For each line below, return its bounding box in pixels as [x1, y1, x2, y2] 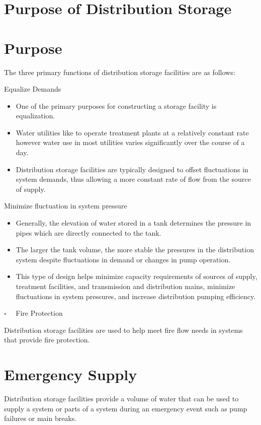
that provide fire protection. [4, 334, 90, 345]
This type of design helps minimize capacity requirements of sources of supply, [16, 271, 257, 281]
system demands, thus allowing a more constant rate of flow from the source [16, 174, 251, 184]
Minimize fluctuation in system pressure [4, 200, 127, 211]
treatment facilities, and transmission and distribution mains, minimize [16, 281, 235, 291]
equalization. [16, 110, 55, 121]
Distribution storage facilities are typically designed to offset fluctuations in [16, 164, 248, 174]
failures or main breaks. [4, 413, 77, 423]
